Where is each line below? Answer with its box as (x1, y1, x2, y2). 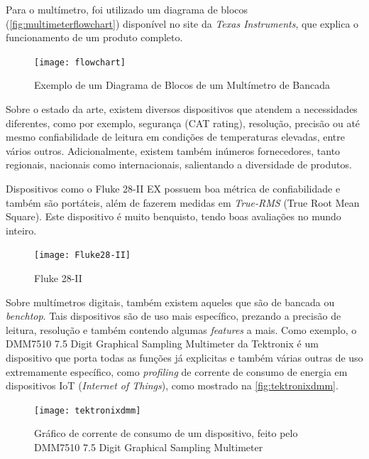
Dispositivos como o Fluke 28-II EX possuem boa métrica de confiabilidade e (6, 181, 341, 195)
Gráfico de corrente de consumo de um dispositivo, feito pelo (34, 426, 298, 441)
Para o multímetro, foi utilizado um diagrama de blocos (6, 2, 248, 16)
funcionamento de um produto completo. (6, 30, 183, 45)
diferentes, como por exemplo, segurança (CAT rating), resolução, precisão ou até (6, 115, 360, 130)
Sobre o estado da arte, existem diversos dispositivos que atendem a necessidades (6, 102, 358, 117)
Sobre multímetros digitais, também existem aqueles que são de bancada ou (6, 294, 335, 309)
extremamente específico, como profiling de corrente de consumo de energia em (6, 364, 348, 379)
